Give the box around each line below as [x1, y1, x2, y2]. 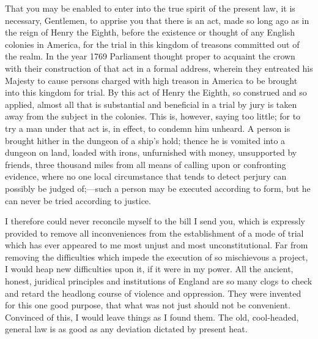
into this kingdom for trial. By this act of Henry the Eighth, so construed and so [5, 86, 307, 99]
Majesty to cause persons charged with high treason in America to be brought [5, 74, 298, 86]
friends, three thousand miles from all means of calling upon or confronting [5, 158, 286, 170]
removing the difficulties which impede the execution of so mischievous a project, [5, 250, 308, 263]
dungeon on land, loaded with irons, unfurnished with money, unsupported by [5, 146, 297, 159]
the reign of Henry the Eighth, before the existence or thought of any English [5, 26, 295, 39]
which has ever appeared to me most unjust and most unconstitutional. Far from [5, 238, 308, 251]
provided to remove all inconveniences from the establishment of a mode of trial [5, 226, 304, 239]
